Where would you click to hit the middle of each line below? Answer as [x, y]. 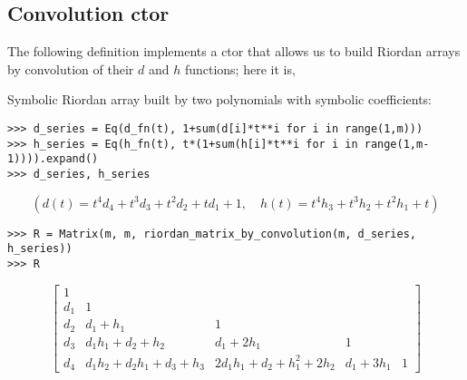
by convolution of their [71, 68]
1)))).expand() [53, 159]
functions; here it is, [240, 68]
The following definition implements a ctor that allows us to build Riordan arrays [234, 51]
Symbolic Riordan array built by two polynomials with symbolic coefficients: [220, 99]
